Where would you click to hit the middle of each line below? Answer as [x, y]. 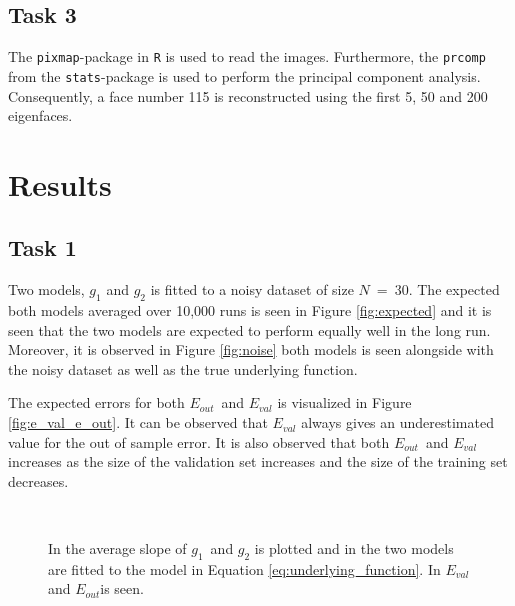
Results [60, 183]
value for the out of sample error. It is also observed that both [199, 441]
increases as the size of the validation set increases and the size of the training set [258, 461]
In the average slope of [117, 548]
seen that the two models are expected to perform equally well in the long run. [249, 329]
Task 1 [42, 247]
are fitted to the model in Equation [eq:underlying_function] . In [244, 568]
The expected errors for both [96, 402]
